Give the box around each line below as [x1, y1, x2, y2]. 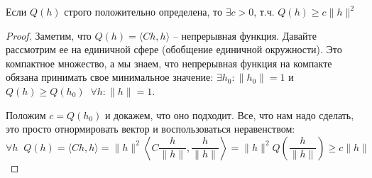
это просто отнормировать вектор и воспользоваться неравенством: [6, 121, 295, 136]
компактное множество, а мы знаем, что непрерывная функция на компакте [6, 55, 332, 70]
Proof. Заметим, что [6, 28, 92, 43]
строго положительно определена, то [64, 4, 222, 18]
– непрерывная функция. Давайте [173, 28, 317, 43]
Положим [6, 107, 46, 122]
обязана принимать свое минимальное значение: [6, 69, 214, 84]
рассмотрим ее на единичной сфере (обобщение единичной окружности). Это [6, 42, 342, 57]
